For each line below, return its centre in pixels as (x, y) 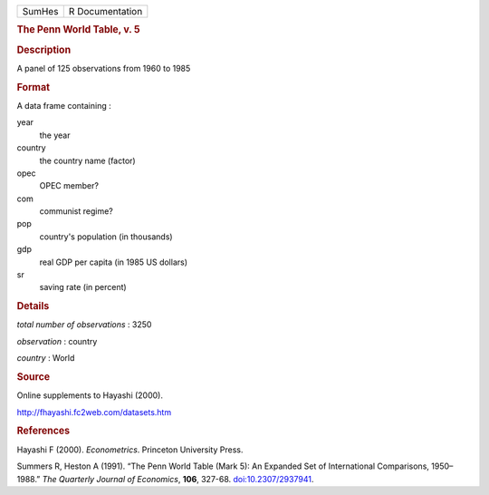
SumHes (40, 11)
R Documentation (105, 11)
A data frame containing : (64, 105)
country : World (46, 358)
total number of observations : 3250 (84, 325)
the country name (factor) (87, 160)
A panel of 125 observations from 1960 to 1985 (104, 68)
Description (44, 50)
